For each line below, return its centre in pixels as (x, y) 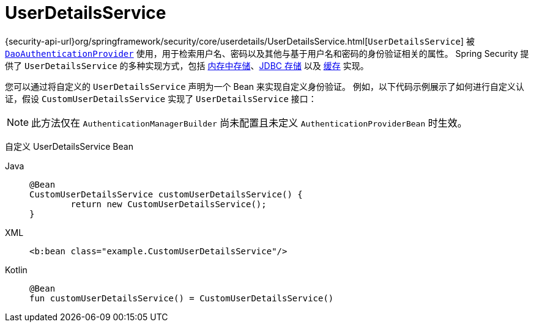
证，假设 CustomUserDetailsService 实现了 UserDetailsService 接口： (161, 98)
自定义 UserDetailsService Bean (69, 146)
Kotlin (16, 270)
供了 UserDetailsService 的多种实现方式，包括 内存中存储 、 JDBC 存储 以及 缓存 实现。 (187, 65)
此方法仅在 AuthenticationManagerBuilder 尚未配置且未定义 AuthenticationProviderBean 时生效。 (249, 123)
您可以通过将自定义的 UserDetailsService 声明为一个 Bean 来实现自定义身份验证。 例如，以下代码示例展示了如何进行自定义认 (265, 86)
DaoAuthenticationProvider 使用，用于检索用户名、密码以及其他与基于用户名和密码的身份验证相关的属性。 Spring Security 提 (267, 53)
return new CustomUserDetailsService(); (169, 204)
